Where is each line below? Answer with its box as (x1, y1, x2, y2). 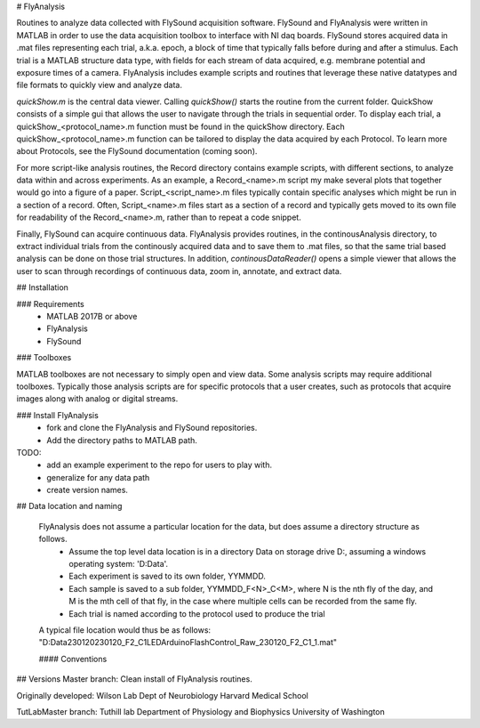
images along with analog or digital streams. (16, 393, 179, 404)
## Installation (16, 282, 68, 293)
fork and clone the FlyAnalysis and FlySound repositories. (46, 423, 258, 433)
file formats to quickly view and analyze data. (16, 80, 182, 91)
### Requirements (16, 298, 84, 309)
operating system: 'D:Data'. (68, 559, 169, 570)
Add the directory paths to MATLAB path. (46, 434, 197, 445)
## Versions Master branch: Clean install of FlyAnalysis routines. (16, 674, 252, 684)
